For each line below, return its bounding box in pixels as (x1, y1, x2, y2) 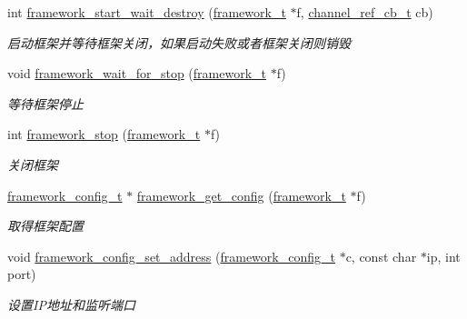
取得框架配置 (7, 216, 84, 235)
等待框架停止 (7, 94, 84, 113)
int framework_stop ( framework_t (7, 125, 201, 144)
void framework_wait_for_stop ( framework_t (7, 64, 266, 83)
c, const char (345, 246, 417, 265)
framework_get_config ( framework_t (136, 185, 346, 204)
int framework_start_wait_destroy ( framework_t (7, 3, 286, 21)
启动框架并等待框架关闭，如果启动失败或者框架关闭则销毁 (7, 33, 351, 52)
